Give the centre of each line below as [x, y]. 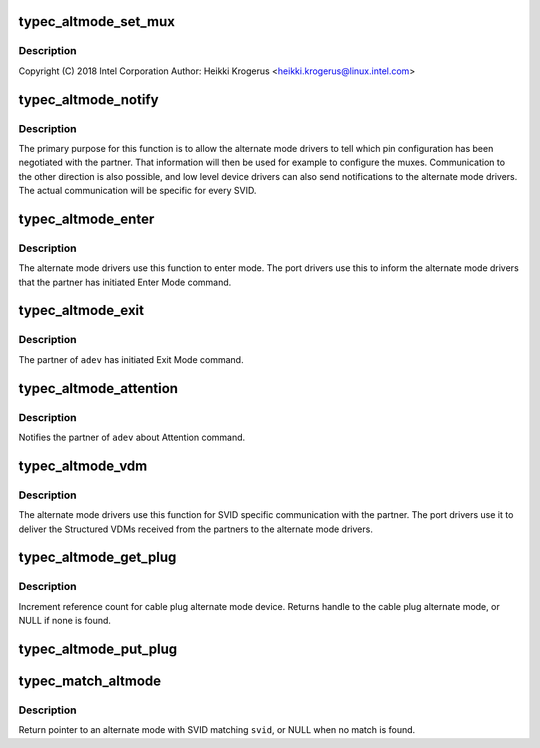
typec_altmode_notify [88, 99]
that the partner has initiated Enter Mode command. [125, 282]
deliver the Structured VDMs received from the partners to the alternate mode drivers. [196, 529]
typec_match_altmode [90, 680]
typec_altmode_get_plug [97, 557]
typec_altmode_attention [98, 388]
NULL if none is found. [65, 621]
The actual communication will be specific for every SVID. [137, 191]
